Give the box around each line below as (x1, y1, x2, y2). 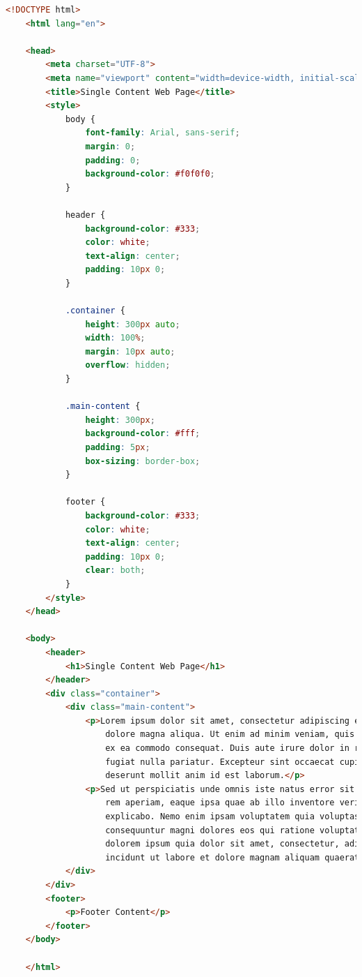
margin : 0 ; (85, 141, 136, 151)
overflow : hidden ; (85, 360, 171, 371)
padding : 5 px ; (85, 442, 150, 452)
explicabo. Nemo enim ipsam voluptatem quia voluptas (105, 812, 360, 822)
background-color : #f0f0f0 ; (85, 169, 215, 179)
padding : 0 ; (85, 155, 141, 165)
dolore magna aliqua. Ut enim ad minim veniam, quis (105, 729, 355, 740)
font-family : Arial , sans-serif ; (85, 128, 240, 138)
